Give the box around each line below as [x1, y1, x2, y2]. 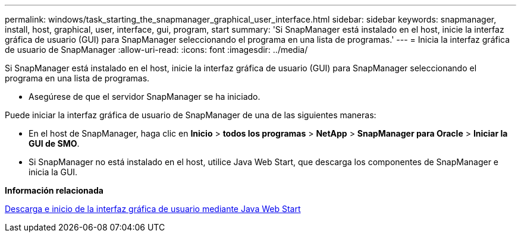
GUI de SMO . [29, 138, 80, 148]
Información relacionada [5, 185, 103, 195]
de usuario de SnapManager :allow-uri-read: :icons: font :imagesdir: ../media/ [5, 45, 308, 55]
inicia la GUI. [29, 167, 78, 177]
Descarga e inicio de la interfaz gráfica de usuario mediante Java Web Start [5, 204, 301, 214]
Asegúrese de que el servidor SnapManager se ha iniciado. [29, 91, 260, 102]
